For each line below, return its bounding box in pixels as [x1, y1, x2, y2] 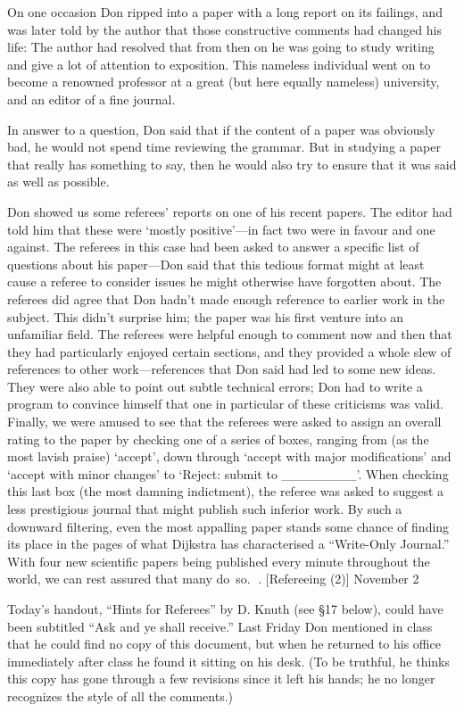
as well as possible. [7, 172, 110, 191]
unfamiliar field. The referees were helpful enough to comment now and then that [7, 325, 452, 344]
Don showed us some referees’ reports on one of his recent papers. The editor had [7, 202, 452, 220]
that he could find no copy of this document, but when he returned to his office [7, 634, 441, 653]
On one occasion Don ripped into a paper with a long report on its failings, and [7, 3, 443, 21]
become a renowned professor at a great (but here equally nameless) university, [7, 72, 440, 91]
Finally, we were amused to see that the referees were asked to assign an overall [7, 412, 442, 431]
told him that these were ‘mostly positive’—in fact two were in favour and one [7, 219, 435, 238]
